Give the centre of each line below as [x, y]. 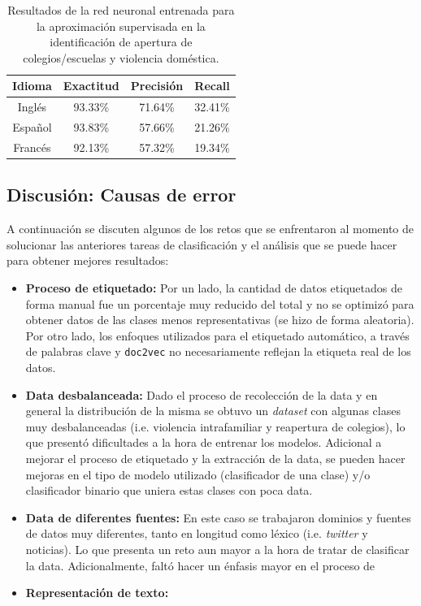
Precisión [157, 86]
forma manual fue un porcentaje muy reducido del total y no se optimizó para [220, 303]
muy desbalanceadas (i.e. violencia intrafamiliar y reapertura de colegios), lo [215, 426]
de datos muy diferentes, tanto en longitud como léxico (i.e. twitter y [197, 533]
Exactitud [91, 86]
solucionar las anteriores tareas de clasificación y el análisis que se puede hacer [202, 244]
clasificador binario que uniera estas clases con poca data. [169, 490]
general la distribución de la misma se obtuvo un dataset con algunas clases [213, 411]
